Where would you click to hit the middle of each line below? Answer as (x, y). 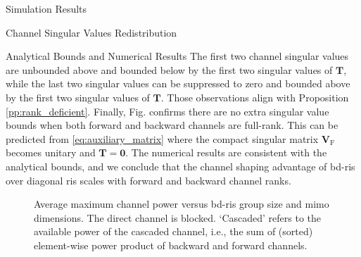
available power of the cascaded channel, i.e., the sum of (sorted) (173, 231)
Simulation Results (46, 8)
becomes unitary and (51, 152)
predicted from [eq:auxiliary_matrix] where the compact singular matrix (162, 138)
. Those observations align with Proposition (255, 97)
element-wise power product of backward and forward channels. (171, 245)
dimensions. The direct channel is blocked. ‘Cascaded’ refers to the (178, 217)
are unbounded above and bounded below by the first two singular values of (169, 69)
